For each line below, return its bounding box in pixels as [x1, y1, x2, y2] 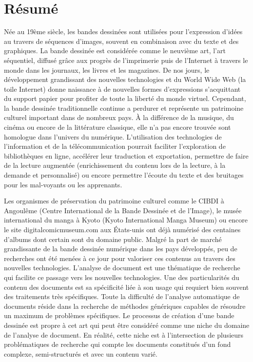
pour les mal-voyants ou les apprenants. [4, 179, 122, 189]
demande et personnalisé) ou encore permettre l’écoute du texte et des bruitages [4, 170, 244, 180]
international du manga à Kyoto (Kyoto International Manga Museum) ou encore [4, 215, 248, 225]
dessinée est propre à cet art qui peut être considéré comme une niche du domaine [4, 320, 250, 330]
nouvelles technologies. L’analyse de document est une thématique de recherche [4, 262, 240, 273]
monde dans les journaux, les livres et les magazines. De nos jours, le [4, 64, 210, 75]
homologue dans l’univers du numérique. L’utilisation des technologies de [4, 131, 222, 141]
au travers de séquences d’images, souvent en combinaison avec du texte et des [4, 36, 239, 46]
